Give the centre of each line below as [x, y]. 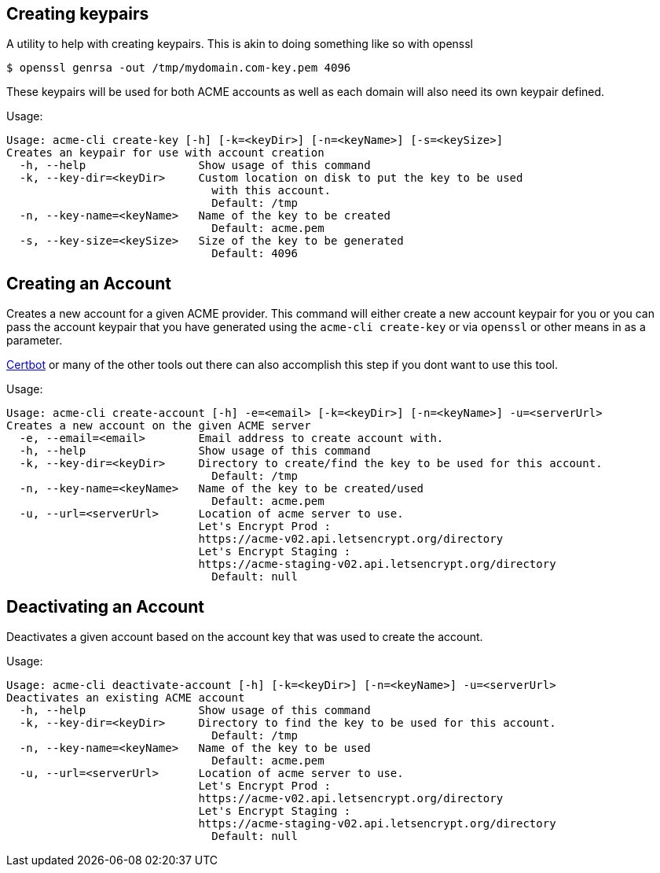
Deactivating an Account [105, 606]
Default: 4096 [255, 254]
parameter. [35, 341]
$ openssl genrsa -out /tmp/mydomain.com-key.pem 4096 [179, 68]
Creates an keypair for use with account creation [165, 153]
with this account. [271, 191]
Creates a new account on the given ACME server [159, 426]
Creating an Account [89, 283]
